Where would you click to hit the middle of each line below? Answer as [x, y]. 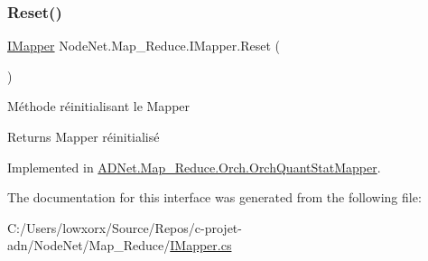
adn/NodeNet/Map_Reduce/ [89, 245]
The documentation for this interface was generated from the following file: [214, 197]
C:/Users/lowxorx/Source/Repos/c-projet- [125, 227]
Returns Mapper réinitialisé [84, 136]
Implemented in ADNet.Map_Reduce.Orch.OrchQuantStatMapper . [194, 167]
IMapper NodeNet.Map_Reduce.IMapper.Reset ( [144, 46]
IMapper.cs [201, 245]
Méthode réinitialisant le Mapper [99, 106]
